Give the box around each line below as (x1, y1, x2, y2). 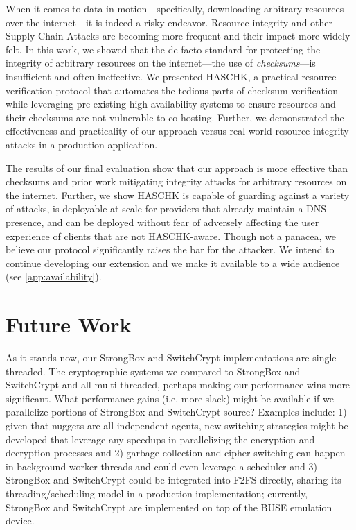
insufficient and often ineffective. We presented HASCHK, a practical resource (6, 69, 337, 83)
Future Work (6, 310, 132, 339)
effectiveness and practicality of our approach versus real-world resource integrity (6, 123, 349, 138)
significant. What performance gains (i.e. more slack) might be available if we (6, 391, 334, 405)
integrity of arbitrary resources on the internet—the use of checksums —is (6, 55, 316, 70)
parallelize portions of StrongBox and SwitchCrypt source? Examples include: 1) (6, 404, 347, 419)
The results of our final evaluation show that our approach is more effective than (6, 160, 348, 175)
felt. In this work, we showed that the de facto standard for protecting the (6, 42, 321, 56)
